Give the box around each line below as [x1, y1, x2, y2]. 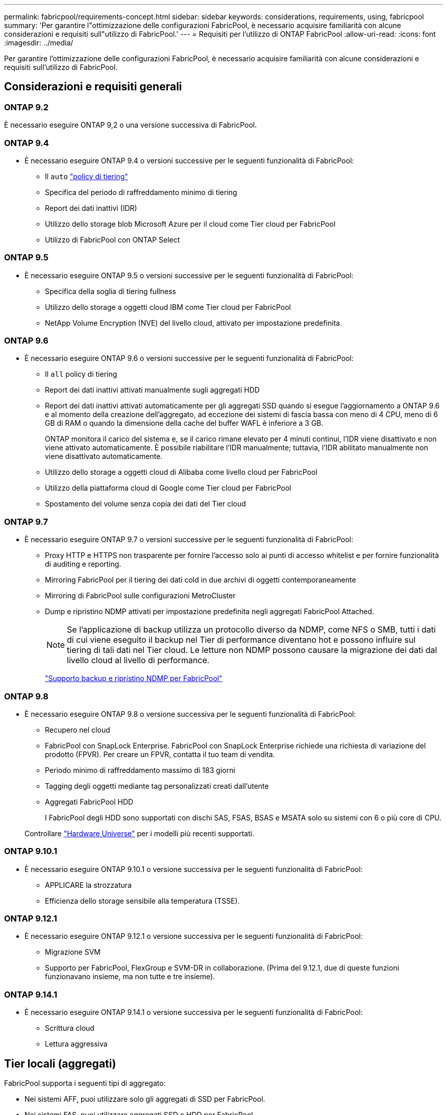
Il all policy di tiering [45, 370, 117, 379]
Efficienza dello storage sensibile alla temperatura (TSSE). [45, 896, 240, 905]
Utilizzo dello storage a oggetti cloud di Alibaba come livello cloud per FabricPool [45, 468, 317, 477]
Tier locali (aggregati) [4, 1057, 116, 1070]
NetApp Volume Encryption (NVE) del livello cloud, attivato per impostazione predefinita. [45, 318, 342, 327]
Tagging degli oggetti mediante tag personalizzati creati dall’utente [45, 781, 269, 790]
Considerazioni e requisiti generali [4, 80, 182, 93]
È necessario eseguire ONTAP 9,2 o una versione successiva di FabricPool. [4, 120, 257, 130]
